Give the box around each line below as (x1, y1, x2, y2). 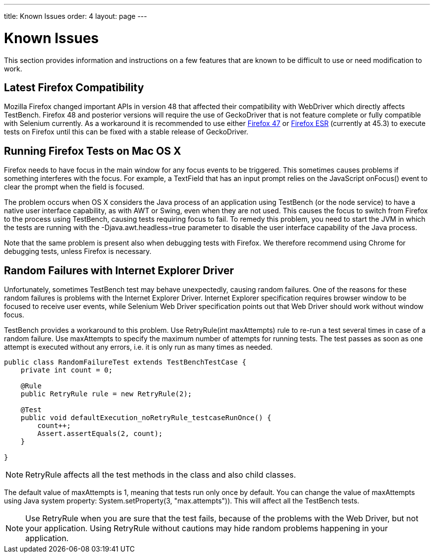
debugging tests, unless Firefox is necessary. (4, 247, 152, 256)
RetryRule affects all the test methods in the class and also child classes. (25, 470, 296, 480)
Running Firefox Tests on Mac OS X (4, 144, 181, 157)
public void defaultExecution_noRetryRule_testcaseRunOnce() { (20, 414, 271, 422)
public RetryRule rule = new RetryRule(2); (20, 390, 192, 398)
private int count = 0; (20, 366, 113, 374)
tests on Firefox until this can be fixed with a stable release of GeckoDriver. (4, 127, 249, 136)
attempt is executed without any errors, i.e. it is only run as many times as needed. (4, 343, 273, 352)
